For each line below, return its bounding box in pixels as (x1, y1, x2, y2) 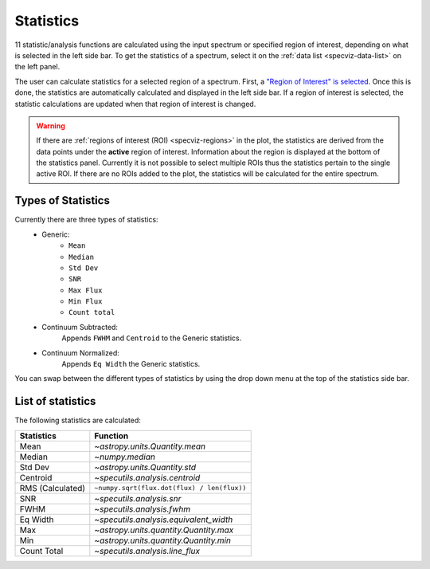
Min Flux (68, 297, 103, 306)
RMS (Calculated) (19, 482, 86, 493)
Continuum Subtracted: (41, 322, 119, 332)
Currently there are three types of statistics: (14, 215, 158, 225)
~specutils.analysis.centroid (94, 472, 201, 483)
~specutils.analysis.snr (94, 492, 182, 504)
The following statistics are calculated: (14, 415, 141, 426)
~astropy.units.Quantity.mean (94, 441, 206, 452)
